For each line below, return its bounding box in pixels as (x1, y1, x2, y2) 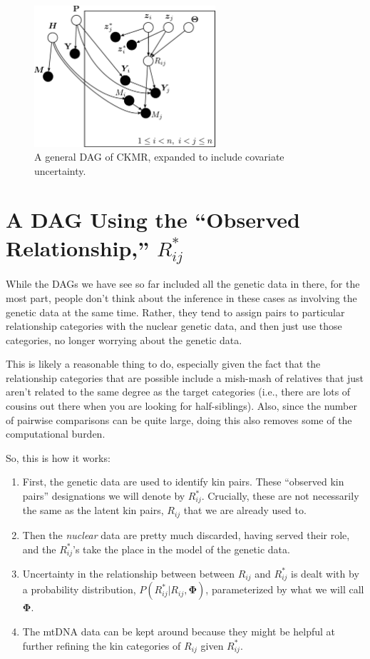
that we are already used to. (183, 503, 307, 518)
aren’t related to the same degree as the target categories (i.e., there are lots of (6, 384, 351, 399)
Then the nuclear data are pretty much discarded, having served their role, (22, 527, 350, 542)
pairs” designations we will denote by (22, 488, 185, 503)
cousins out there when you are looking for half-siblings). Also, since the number (6, 398, 357, 413)
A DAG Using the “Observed (6, 205, 300, 234)
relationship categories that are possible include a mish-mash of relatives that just (6, 370, 364, 385)
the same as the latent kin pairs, (22, 503, 164, 518)
